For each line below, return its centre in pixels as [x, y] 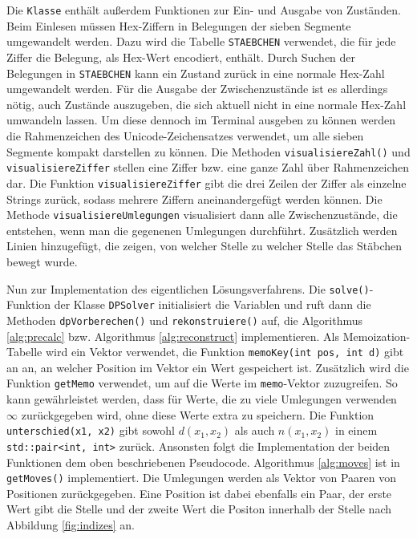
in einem [356, 430]
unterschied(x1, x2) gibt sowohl [91, 430]
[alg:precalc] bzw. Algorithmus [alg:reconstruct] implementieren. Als [173, 336]
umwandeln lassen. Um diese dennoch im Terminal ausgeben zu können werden [201, 120]
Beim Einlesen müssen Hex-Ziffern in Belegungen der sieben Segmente [179, 25]
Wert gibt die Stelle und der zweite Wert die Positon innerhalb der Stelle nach [199, 509]
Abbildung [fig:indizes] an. [71, 524]
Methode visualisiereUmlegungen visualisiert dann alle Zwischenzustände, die [202, 215]
